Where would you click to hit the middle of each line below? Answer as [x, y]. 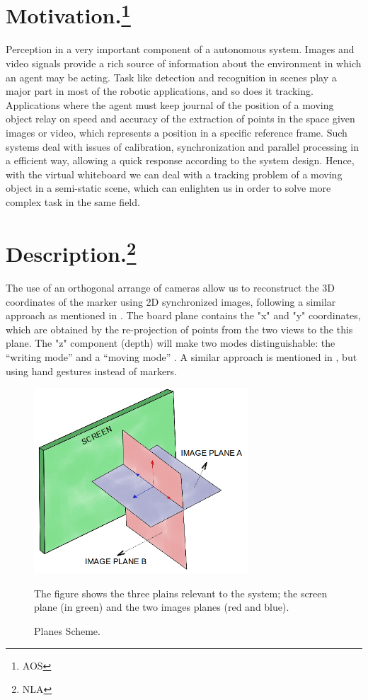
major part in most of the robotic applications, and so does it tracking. [160, 91]
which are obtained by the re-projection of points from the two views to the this [179, 329]
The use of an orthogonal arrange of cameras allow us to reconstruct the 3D [171, 288]
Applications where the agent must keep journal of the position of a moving [170, 104]
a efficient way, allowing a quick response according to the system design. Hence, [180, 160]
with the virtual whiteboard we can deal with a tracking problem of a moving [174, 174]
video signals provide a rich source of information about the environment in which [184, 63]
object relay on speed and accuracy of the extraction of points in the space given [180, 119]
